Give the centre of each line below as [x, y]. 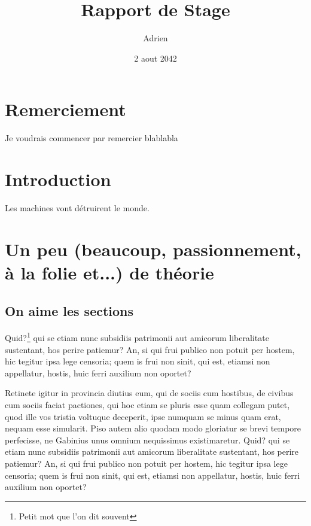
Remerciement [65, 109]
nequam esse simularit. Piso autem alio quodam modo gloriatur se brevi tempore [153, 428]
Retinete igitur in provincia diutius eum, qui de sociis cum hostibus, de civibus [149, 393]
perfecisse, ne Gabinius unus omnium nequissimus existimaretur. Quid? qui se [147, 440]
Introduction [58, 179]
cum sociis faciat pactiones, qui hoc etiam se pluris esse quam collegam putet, [147, 404]
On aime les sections [69, 310]
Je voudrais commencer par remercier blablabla [92, 138]
